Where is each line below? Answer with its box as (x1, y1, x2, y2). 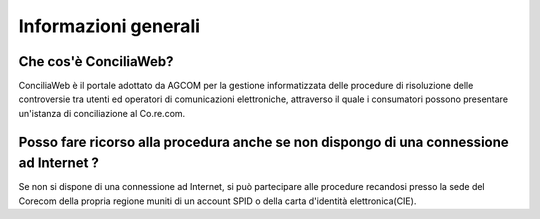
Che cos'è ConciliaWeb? (18, 53, 174, 70)
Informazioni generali (18, 15, 200, 37)
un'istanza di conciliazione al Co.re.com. (18, 107, 186, 119)
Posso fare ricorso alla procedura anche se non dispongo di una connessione (18, 133, 509, 150)
